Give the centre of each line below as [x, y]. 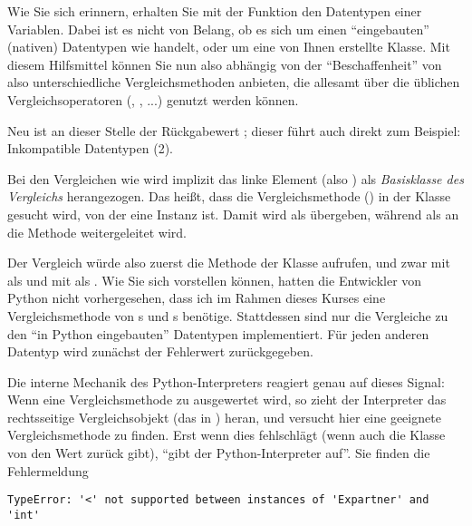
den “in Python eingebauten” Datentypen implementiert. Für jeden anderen [218, 333]
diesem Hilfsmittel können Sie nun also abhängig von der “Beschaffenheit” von [225, 64]
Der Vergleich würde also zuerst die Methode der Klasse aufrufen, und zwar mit [229, 263]
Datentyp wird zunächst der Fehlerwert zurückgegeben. [160, 351]
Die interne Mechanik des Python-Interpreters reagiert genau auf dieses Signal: [226, 381]
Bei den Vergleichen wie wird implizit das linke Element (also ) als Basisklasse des [236, 178]
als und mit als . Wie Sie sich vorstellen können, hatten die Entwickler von [215, 280]
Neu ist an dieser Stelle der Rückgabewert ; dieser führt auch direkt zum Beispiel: [234, 130]
